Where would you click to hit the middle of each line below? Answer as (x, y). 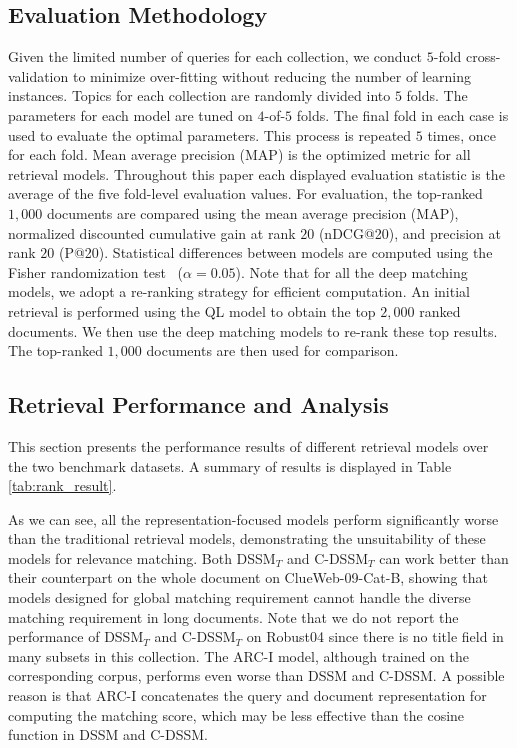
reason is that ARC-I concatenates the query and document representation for (247, 695)
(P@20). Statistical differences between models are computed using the (275, 252)
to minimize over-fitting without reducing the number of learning (271, 75)
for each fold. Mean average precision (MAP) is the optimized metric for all (239, 154)
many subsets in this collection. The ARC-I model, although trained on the (238, 655)
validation (38, 75)
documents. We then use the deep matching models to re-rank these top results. (253, 330)
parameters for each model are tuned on (130, 114)
